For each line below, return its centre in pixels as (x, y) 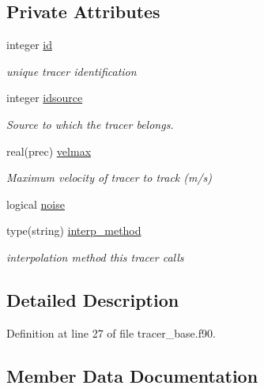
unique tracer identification (72, 71)
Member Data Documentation (132, 375)
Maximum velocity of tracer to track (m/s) (109, 178)
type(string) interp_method (74, 230)
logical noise (36, 204)
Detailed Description (93, 299)
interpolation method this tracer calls (95, 257)
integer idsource (45, 98)
